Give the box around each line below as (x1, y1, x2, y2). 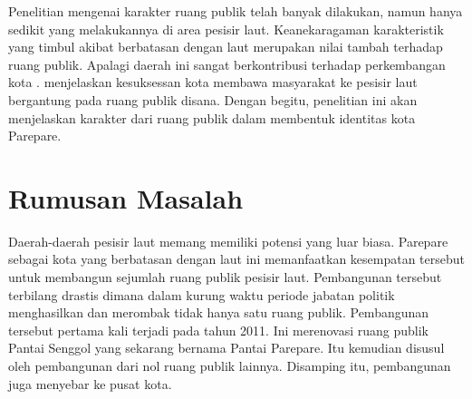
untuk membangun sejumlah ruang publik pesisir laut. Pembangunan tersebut (8, 268, 442, 287)
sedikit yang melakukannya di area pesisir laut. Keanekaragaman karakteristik (8, 19, 444, 38)
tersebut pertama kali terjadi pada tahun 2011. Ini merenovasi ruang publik (8, 320, 429, 339)
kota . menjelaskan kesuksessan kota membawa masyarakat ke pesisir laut (8, 73, 418, 92)
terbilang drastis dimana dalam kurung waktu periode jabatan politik (8, 285, 395, 304)
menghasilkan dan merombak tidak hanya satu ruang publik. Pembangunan (8, 303, 429, 322)
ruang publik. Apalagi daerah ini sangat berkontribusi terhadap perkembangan (8, 54, 446, 73)
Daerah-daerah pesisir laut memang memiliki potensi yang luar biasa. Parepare (8, 231, 448, 250)
